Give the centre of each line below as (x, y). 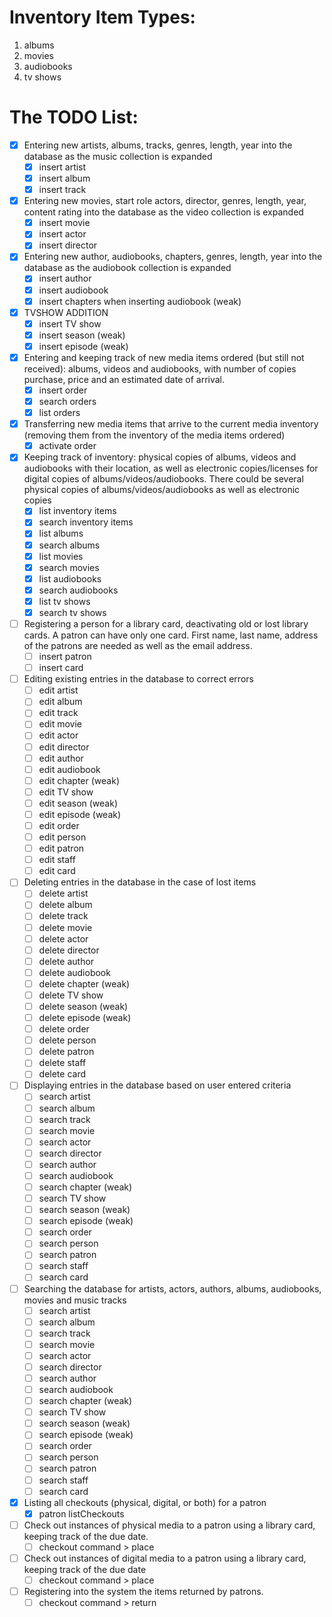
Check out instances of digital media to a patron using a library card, (165, 1558)
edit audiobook (69, 769)
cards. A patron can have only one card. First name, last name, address (171, 635)
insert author (65, 278)
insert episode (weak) (83, 346)
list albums (61, 533)
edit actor (58, 735)
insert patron (65, 656)
